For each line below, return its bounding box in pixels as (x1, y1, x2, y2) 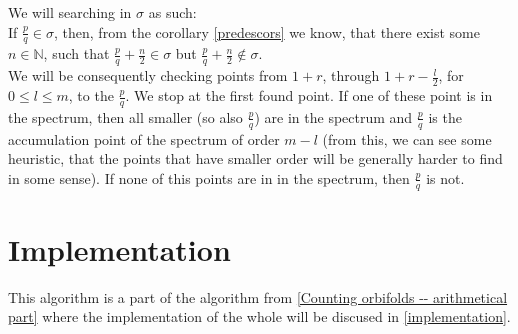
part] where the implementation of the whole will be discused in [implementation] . (8, 306, 511, 327)
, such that (43, 43, 110, 64)
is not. (426, 167, 465, 188)
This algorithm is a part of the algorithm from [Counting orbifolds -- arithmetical (8, 286, 508, 307)
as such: (148, 2, 197, 22)
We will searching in (8, 2, 132, 22)
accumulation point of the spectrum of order (8, 128, 280, 149)
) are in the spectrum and (254, 106, 413, 127)
